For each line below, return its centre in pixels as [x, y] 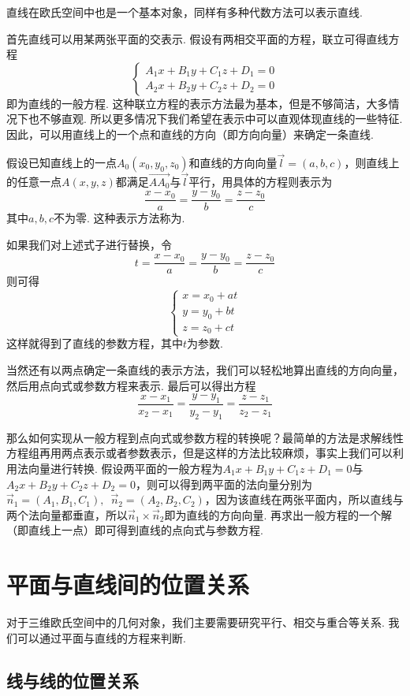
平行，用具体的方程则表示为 [261, 181]
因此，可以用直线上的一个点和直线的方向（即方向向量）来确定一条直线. [190, 134]
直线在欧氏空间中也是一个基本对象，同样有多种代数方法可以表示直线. [184, 12]
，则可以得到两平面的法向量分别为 [224, 484]
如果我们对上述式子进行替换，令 [89, 245]
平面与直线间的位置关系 [128, 584]
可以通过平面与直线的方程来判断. [101, 637]
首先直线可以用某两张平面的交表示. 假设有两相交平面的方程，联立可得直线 [198, 38]
